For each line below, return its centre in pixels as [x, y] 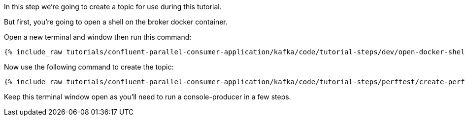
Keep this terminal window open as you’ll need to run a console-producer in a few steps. [148, 97]
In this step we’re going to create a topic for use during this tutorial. [113, 7]
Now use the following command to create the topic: [89, 67]
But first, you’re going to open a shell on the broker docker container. [116, 22]
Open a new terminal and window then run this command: [98, 37]
